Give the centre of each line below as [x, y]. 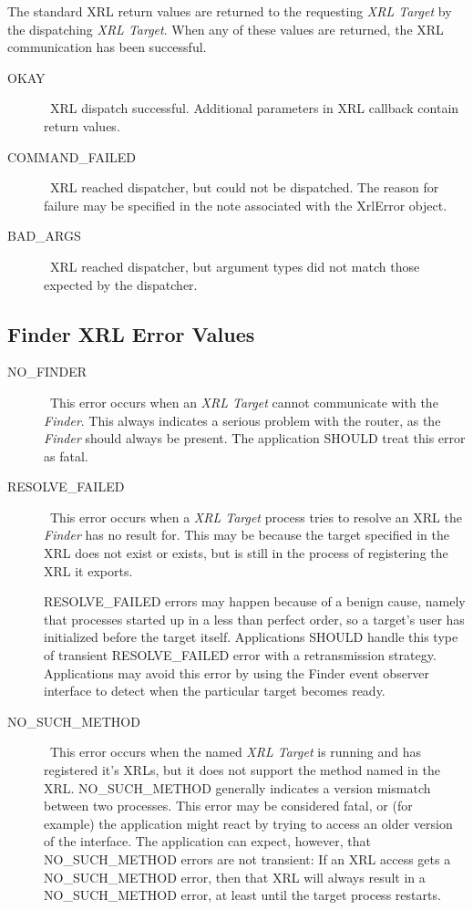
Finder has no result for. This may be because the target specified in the [247, 535]
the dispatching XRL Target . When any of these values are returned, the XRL [226, 29]
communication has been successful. [107, 47]
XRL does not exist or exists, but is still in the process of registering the [246, 553]
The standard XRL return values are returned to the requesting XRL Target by [230, 11]
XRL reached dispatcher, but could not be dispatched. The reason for [244, 187]
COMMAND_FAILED [72, 156]
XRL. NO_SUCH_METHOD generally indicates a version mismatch [237, 787]
